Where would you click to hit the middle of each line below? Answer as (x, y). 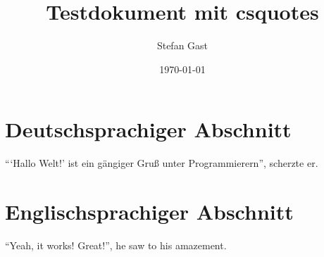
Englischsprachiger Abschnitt (149, 212)
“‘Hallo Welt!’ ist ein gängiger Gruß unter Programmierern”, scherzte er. (162, 163)
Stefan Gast (182, 45)
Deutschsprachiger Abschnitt (148, 129)
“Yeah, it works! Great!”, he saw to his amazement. (116, 245)
